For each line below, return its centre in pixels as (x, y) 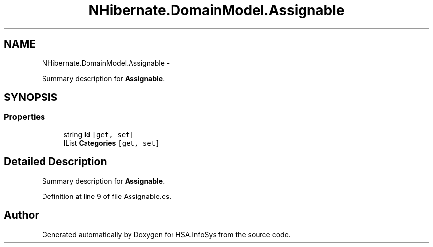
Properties (25, 117)
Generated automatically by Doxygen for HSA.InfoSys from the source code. (166, 234)
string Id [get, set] (99, 134)
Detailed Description (56, 162)
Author (22, 215)
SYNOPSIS (31, 98)
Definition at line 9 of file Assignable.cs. (107, 196)
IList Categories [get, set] (111, 143)
